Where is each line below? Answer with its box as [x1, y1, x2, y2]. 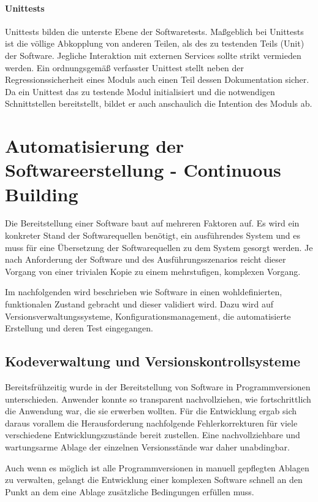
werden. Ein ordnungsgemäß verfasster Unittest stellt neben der [5, 61, 244, 74]
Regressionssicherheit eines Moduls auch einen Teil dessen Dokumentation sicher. [5, 73, 309, 86]
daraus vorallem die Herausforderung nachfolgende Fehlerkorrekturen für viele [5, 416, 298, 429]
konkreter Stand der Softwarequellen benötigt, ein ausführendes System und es [5, 229, 300, 242]
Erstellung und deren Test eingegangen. [5, 322, 153, 334]
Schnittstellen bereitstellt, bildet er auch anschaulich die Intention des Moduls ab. [5, 97, 312, 110]
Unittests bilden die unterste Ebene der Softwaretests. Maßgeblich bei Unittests [5, 25, 304, 37]
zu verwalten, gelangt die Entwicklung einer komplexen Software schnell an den [5, 473, 303, 486]
